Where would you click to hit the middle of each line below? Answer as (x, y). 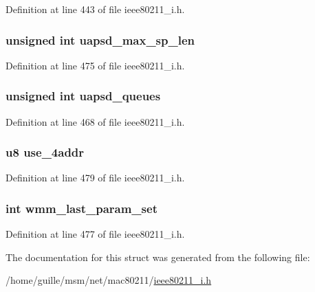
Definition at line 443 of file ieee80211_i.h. (95, 9)
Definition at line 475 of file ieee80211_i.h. (95, 65)
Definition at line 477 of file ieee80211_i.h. (95, 234)
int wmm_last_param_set (82, 208)
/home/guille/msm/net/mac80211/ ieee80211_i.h (109, 280)
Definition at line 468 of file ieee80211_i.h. (95, 121)
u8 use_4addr (45, 152)
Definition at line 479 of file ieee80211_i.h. (95, 178)
